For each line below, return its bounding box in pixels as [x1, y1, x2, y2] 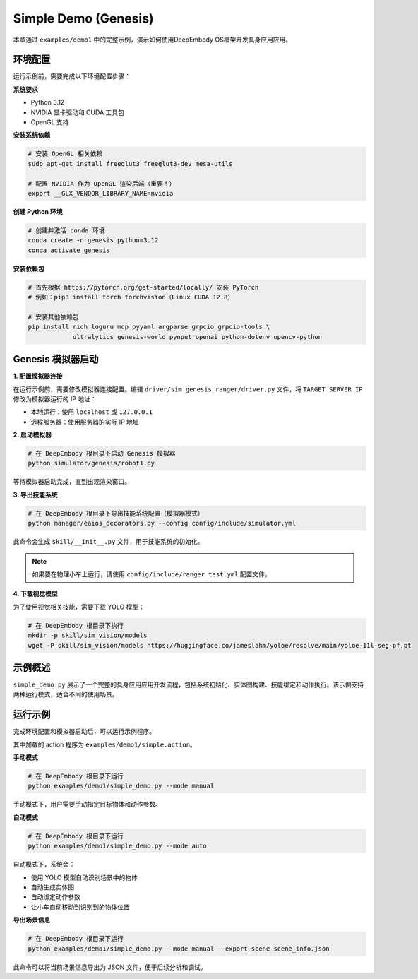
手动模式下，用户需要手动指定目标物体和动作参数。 [13, 800, 162, 809]
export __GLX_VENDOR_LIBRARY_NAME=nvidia [28, 189, 174, 197]
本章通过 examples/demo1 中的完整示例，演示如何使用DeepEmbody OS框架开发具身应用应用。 [13, 35, 292, 44]
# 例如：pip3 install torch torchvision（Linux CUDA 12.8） [28, 293, 234, 302]
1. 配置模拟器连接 [13, 372, 63, 381]
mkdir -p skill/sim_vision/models [28, 631, 148, 639]
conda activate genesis [28, 246, 111, 254]
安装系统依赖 [13, 131, 51, 139]
